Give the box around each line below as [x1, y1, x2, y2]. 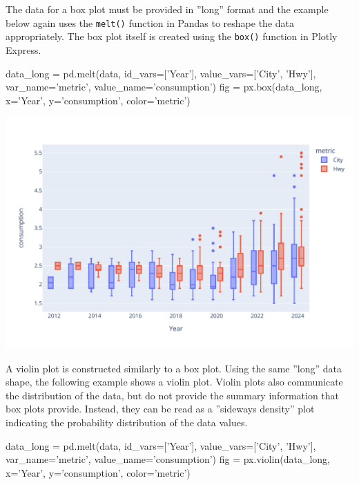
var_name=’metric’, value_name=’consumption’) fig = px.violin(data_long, [6, 452, 330, 466]
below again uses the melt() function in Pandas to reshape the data [6, 15, 295, 30]
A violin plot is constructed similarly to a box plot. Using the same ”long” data [6, 361, 342, 375]
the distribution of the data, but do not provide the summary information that [6, 388, 339, 402]
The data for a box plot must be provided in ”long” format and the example [6, 2, 329, 16]
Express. [6, 42, 41, 57]
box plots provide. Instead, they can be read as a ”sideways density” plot [6, 401, 315, 416]
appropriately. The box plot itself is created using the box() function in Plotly [6, 29, 338, 44]
